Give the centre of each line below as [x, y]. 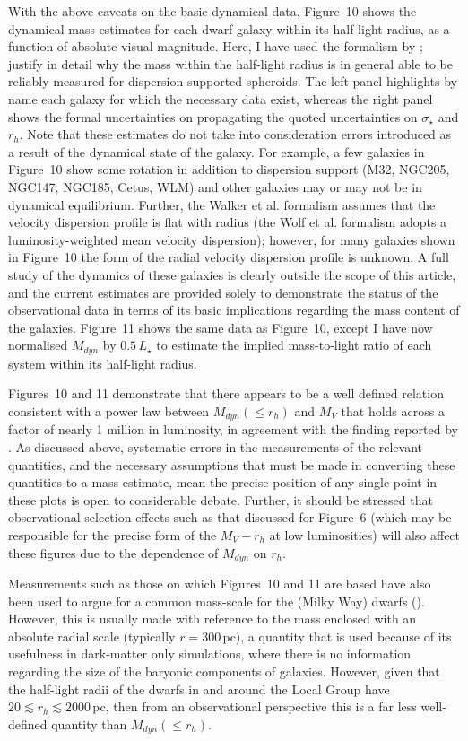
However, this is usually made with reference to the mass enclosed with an [212, 619]
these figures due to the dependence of [113, 552]
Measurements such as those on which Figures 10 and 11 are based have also [220, 583]
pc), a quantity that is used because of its [337, 636]
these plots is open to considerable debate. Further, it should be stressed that [221, 499]
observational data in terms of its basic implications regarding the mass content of [234, 310]
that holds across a [393, 410]
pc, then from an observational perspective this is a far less [255, 706]
